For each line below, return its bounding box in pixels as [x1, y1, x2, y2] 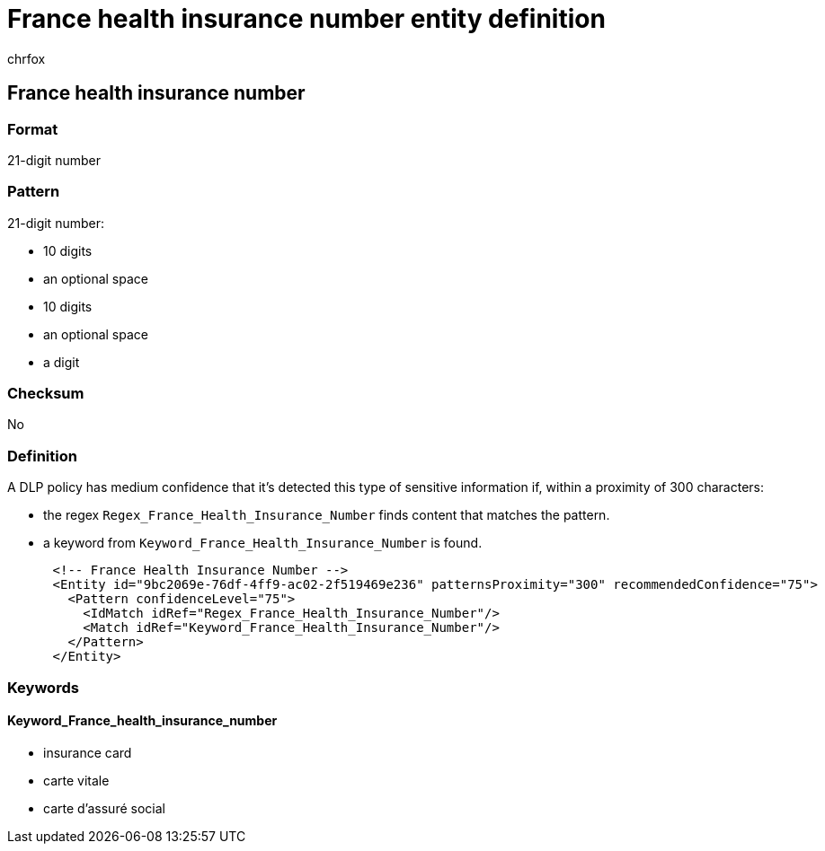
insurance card [43, 744, 132, 760]
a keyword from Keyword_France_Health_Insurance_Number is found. [43, 535, 483, 551]
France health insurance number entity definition [7, 4, 606, 34]
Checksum [7, 384, 84, 403]
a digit [43, 354, 80, 370]
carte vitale [43, 772, 110, 788]
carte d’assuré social [43, 800, 165, 816]
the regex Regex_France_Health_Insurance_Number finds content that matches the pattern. [43, 507, 610, 523]
